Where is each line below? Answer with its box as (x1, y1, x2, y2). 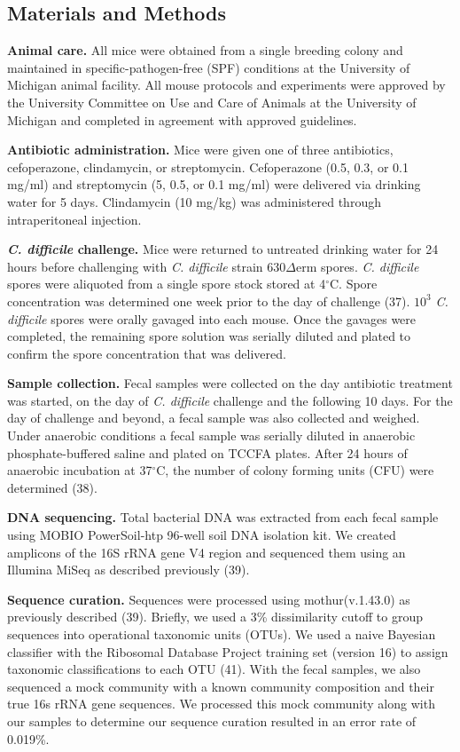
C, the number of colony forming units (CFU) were (156, 461, 434, 479)
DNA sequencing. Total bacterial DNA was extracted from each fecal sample (7, 508, 439, 526)
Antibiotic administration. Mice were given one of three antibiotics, (7, 140, 394, 159)
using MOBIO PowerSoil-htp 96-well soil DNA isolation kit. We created (7, 526, 396, 544)
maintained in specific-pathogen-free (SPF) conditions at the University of (7, 58, 410, 76)
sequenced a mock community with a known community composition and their (7, 677, 435, 695)
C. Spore (330, 274, 378, 293)
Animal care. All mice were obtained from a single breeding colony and (7, 41, 403, 59)
